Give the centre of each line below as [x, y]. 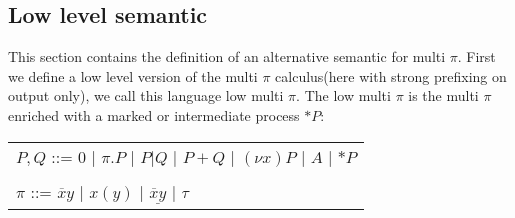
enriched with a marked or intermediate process [154, 114]
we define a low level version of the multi [133, 75]
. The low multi [343, 95]
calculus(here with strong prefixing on [391, 75]
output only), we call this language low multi [146, 95]
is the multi [443, 95]
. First [476, 56]
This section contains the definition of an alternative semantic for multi [227, 56]
